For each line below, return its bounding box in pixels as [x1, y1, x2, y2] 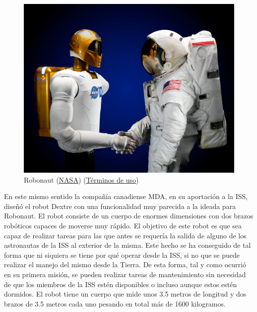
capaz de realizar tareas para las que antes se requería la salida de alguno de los [4, 230, 247, 240]
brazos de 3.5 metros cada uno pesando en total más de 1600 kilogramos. [4, 298, 226, 309]
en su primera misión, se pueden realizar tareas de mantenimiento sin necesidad [4, 269, 246, 280]
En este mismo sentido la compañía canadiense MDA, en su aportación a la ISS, [4, 191, 248, 202]
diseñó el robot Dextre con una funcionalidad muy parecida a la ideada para [4, 201, 236, 211]
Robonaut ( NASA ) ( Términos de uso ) [24, 174, 139, 185]
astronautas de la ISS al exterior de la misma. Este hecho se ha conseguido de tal [4, 240, 251, 250]
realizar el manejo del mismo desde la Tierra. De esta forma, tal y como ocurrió [4, 259, 246, 270]
